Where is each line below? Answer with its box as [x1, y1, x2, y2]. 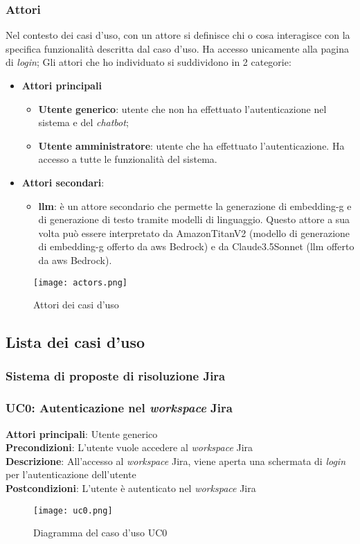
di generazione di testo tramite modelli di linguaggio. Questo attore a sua [38, 212, 350, 227]
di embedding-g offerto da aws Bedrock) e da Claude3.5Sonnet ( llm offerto [38, 239, 354, 254]
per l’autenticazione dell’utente [6, 467, 136, 482]
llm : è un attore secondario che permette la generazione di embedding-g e [38, 198, 352, 213]
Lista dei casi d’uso [6, 331, 145, 353]
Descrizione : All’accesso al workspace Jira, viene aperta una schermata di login [6, 453, 346, 468]
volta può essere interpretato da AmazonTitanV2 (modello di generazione [38, 225, 350, 240]
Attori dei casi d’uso [33, 297, 119, 312]
